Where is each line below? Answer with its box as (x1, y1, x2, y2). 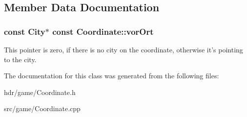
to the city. (4, 54, 37, 64)
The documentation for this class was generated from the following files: (4, 70, 219, 81)
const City (4, 25, 45, 37)
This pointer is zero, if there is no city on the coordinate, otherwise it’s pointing (4, 45, 243, 54)
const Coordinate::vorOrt (52, 25, 154, 37)
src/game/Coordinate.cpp (4, 103, 81, 114)
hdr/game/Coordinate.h (4, 87, 76, 97)
